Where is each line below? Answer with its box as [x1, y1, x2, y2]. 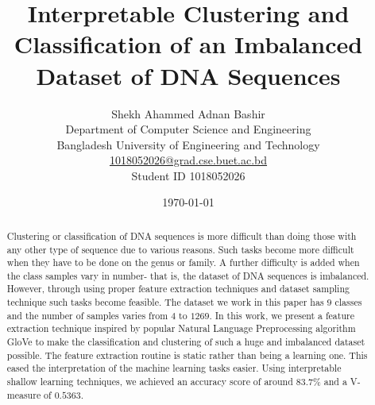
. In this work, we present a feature [209, 308, 354, 322]
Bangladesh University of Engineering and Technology [56, 136, 320, 152]
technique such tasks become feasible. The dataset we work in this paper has [6, 295, 324, 309]
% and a [312, 375, 347, 388]
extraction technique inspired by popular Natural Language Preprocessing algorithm [6, 322, 356, 335]
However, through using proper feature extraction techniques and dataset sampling [6, 282, 350, 295]
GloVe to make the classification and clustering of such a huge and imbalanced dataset [6, 335, 365, 349]
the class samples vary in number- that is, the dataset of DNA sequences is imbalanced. [6, 268, 369, 282]
